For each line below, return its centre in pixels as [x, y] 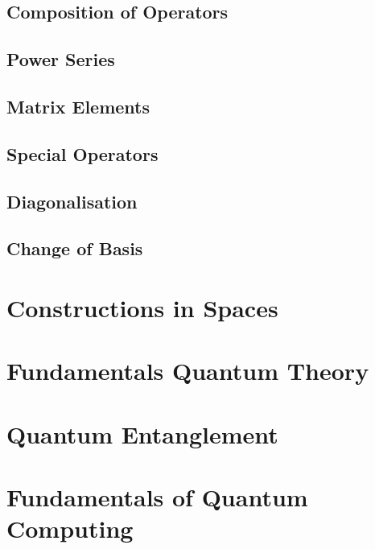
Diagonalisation [72, 201]
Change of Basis [75, 248]
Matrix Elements [78, 106]
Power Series [61, 59]
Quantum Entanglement [142, 433]
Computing [70, 528]
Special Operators [82, 153]
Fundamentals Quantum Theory [188, 371]
